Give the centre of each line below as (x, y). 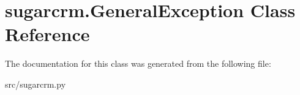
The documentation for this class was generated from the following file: (138, 63)
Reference (47, 34)
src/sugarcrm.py (36, 84)
